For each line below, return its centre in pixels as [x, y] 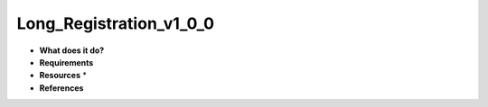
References [61, 88]
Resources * [63, 76]
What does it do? [72, 50]
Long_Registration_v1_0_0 [116, 23]
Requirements [66, 62]
